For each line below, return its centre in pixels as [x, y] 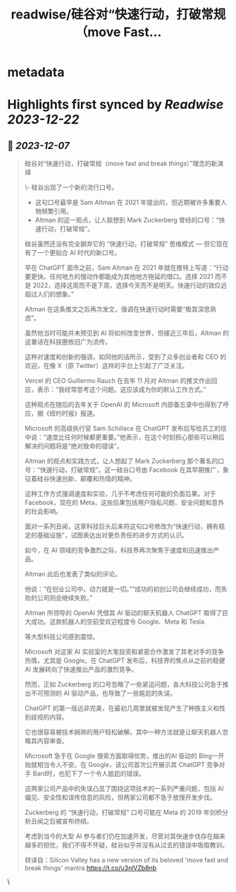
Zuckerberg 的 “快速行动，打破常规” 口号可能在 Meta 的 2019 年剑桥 [123, 812]
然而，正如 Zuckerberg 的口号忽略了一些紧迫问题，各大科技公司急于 [124, 684]
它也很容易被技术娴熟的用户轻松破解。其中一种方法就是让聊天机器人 [123, 732]
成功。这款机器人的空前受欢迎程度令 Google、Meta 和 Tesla [118, 622]
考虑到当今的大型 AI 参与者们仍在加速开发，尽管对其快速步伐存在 [119, 836]
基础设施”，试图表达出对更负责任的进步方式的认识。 [112, 535]
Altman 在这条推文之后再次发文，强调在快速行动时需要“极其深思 [117, 309]
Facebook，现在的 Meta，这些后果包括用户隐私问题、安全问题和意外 [124, 503]
